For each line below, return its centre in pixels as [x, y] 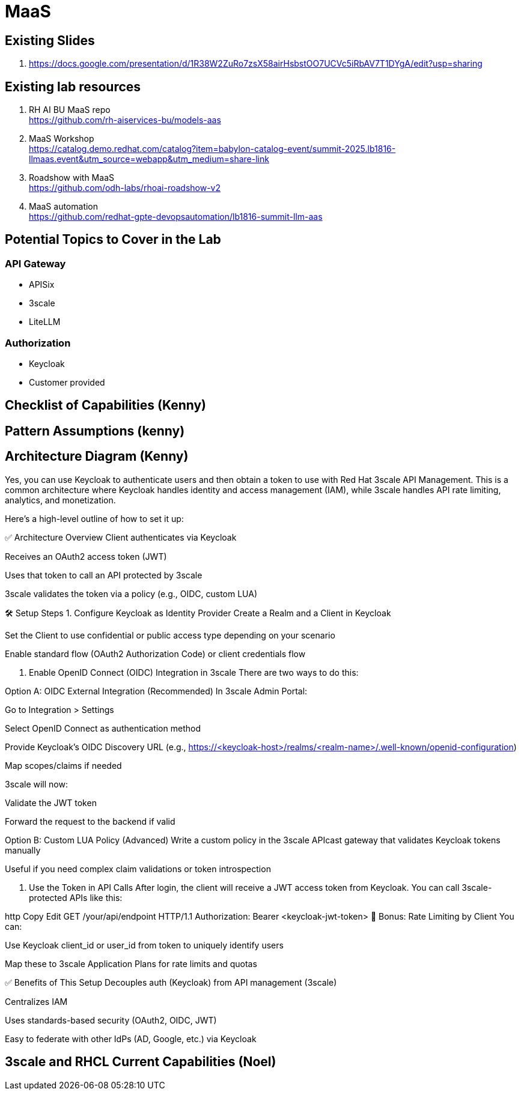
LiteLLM [45, 322]
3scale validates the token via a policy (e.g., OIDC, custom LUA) [131, 593]
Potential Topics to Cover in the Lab [113, 240]
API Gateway [35, 263]
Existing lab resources [73, 86]
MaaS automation [64, 207]
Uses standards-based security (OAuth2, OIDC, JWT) [111, 1020]
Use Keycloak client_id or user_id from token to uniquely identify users [144, 945]
